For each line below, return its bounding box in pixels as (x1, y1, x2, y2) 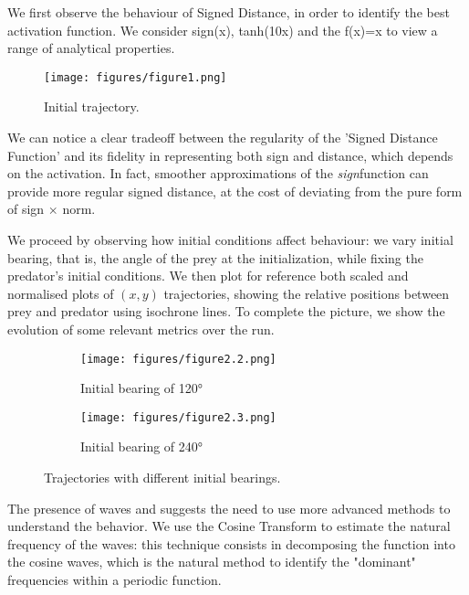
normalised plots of (7, 283, 114, 303)
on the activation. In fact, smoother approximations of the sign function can (7, 164, 429, 183)
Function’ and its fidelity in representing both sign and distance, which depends (7, 145, 453, 165)
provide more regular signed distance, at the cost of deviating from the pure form (7, 181, 463, 200)
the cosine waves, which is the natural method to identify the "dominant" (7, 552, 416, 571)
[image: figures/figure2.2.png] (80, 352, 276, 366)
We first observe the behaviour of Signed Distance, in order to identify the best (7, 3, 450, 21)
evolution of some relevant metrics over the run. (7, 319, 275, 338)
